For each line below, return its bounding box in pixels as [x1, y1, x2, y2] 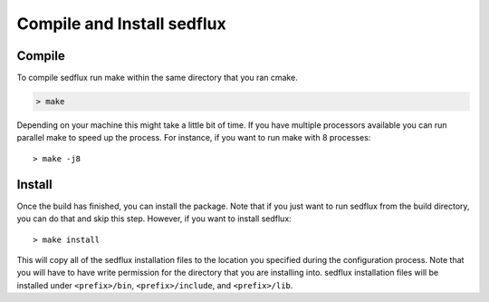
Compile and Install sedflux [16, 14, 226, 34]
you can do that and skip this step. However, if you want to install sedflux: [16, 213, 292, 224]
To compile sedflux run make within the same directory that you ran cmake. [16, 73, 298, 83]
